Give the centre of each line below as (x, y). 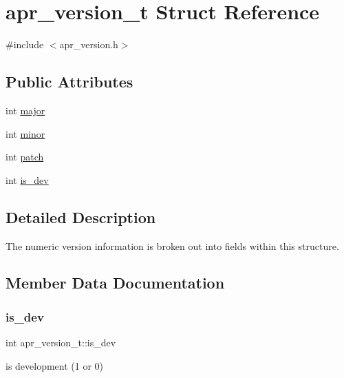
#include (25, 44)
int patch (25, 157)
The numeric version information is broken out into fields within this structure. (172, 245)
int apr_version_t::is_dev (61, 343)
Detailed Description (81, 217)
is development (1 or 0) (55, 365)
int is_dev (27, 179)
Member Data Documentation (115, 283)
